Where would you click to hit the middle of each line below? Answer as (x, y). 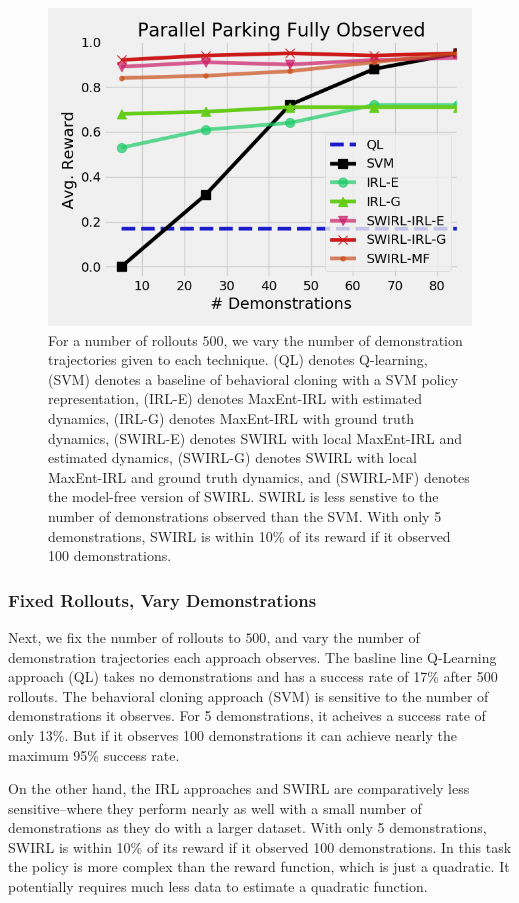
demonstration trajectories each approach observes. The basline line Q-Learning (252, 656)
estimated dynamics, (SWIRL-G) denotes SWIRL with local (232, 457)
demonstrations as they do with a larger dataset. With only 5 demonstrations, (247, 827)
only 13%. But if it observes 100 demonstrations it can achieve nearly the (232, 734)
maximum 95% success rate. (94, 754)
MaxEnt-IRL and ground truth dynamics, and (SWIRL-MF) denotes (259, 476)
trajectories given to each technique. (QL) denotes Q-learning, (238, 359)
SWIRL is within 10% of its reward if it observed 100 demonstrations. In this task (260, 846)
